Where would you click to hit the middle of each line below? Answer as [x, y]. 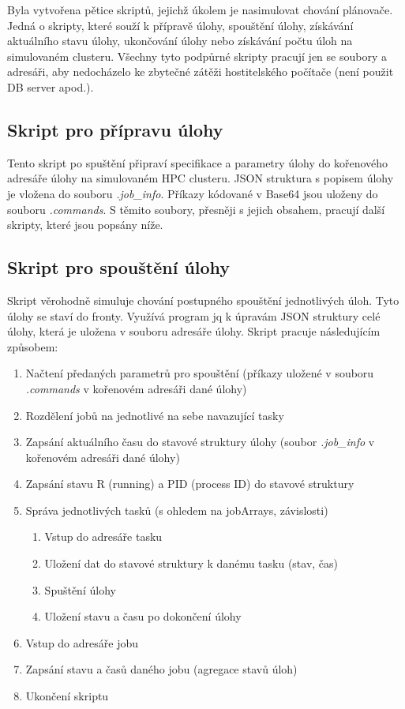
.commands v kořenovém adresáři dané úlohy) [136, 388]
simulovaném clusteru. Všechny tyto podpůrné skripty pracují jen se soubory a [197, 56]
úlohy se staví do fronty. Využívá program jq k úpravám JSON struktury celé [194, 315]
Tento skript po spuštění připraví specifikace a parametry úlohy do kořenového [198, 162]
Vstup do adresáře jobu [82, 642]
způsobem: [33, 346]
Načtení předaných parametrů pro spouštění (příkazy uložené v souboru [200, 373]
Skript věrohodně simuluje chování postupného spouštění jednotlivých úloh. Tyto [203, 300]
